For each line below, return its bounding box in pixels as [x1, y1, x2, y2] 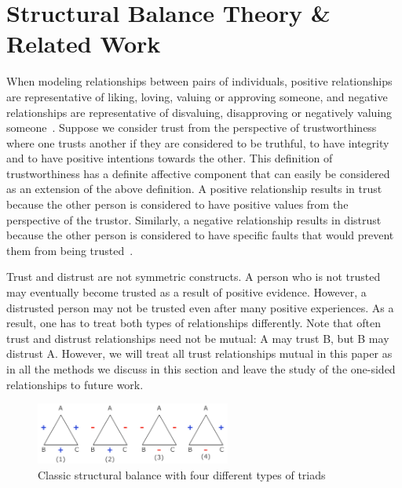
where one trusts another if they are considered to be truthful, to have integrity [6, 134, 389, 151]
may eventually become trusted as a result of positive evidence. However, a [6, 284, 367, 300]
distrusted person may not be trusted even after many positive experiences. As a [6, 299, 394, 315]
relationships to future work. [6, 376, 144, 392]
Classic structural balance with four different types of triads [38, 466, 326, 483]
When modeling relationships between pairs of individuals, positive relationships [6, 73, 393, 89]
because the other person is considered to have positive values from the [6, 196, 349, 213]
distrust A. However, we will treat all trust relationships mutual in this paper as [6, 345, 393, 362]
